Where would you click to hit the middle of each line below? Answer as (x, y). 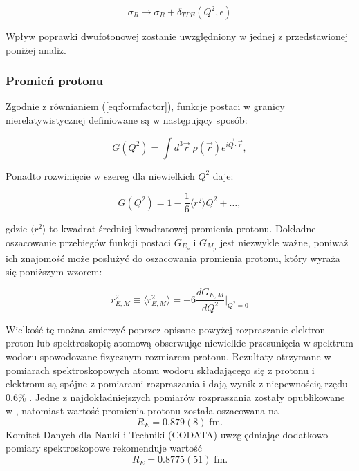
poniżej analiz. (36, 49)
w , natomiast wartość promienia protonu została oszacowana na (142, 410)
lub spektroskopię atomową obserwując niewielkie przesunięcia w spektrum (195, 343)
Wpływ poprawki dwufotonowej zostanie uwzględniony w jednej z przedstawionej (177, 36)
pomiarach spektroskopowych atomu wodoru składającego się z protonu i (160, 370)
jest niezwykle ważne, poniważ (284, 242)
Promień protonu (54, 81)
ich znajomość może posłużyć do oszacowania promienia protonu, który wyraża (173, 258)
